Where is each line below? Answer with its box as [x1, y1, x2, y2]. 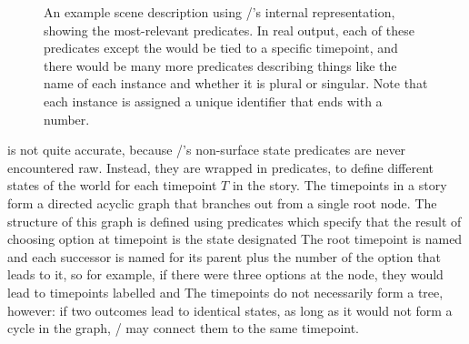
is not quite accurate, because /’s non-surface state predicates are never [7, 140, 406, 159]
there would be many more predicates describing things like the [44, 56, 397, 75]
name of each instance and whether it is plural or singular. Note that [44, 74, 428, 93]
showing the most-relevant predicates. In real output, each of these [44, 20, 414, 39]
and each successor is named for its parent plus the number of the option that [7, 247, 441, 266]
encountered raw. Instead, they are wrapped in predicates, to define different [7, 157, 434, 177]
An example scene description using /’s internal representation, [44, 3, 395, 21]
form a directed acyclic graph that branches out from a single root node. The [7, 193, 437, 212]
